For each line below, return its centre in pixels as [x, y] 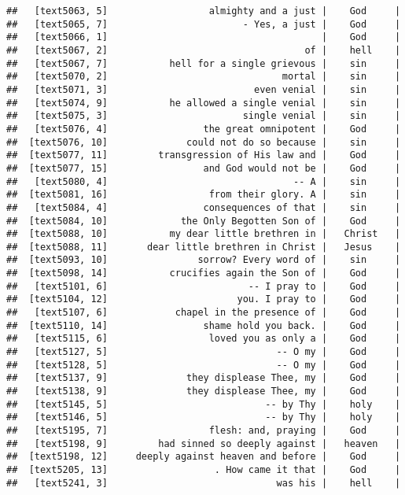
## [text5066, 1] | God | [204, 37]
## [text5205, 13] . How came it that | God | [204, 469]
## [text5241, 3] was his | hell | [204, 483]
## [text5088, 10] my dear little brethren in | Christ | [204, 234]
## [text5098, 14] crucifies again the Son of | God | [204, 273]
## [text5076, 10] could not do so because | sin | [204, 142]
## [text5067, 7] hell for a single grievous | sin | [204, 63]
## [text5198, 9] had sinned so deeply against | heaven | [204, 443]
